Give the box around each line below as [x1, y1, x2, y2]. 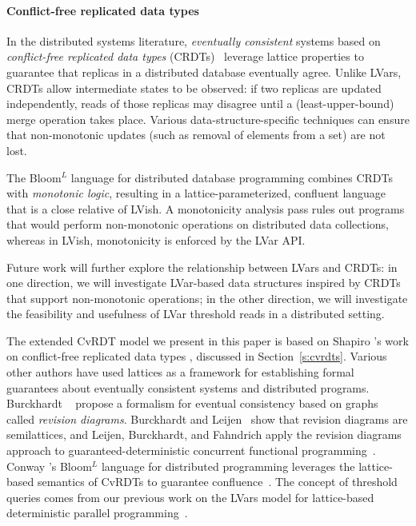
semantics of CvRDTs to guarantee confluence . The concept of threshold [37, 473, 398, 490]
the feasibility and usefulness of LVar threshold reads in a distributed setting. [6, 305, 385, 322]
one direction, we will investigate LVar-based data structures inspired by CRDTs [6, 274, 401, 291]
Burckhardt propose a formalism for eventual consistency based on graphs [6, 395, 378, 412]
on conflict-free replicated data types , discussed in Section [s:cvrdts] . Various [6, 348, 387, 365]
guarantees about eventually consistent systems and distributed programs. [6, 379, 370, 396]
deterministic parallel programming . [6, 504, 188, 521]
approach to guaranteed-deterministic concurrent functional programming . [6, 442, 376, 459]
